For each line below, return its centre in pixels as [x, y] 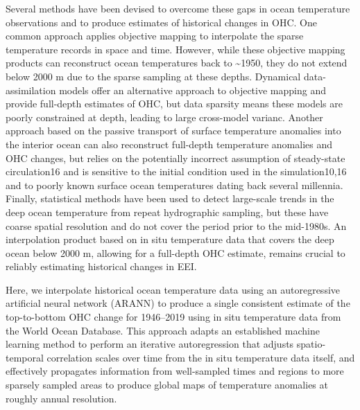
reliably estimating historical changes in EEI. [101, 266]
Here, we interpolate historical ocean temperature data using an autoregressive [173, 289]
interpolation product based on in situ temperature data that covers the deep [170, 239]
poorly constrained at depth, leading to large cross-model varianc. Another [164, 117]
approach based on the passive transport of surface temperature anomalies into [173, 131]
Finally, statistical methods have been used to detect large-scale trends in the [170, 198]
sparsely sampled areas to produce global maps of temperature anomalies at [167, 385]
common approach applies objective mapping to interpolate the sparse [155, 36]
